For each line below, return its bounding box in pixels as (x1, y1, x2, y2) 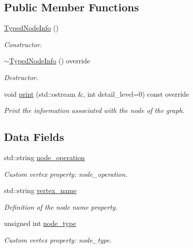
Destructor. (4, 72, 38, 82)
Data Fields (4, 129, 64, 144)
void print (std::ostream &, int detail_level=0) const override (4, 88, 190, 99)
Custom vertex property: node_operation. (4, 168, 128, 179)
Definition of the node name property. (4, 201, 118, 212)
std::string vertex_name (4, 185, 77, 195)
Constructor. (4, 39, 42, 49)
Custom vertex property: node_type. (4, 234, 112, 245)
